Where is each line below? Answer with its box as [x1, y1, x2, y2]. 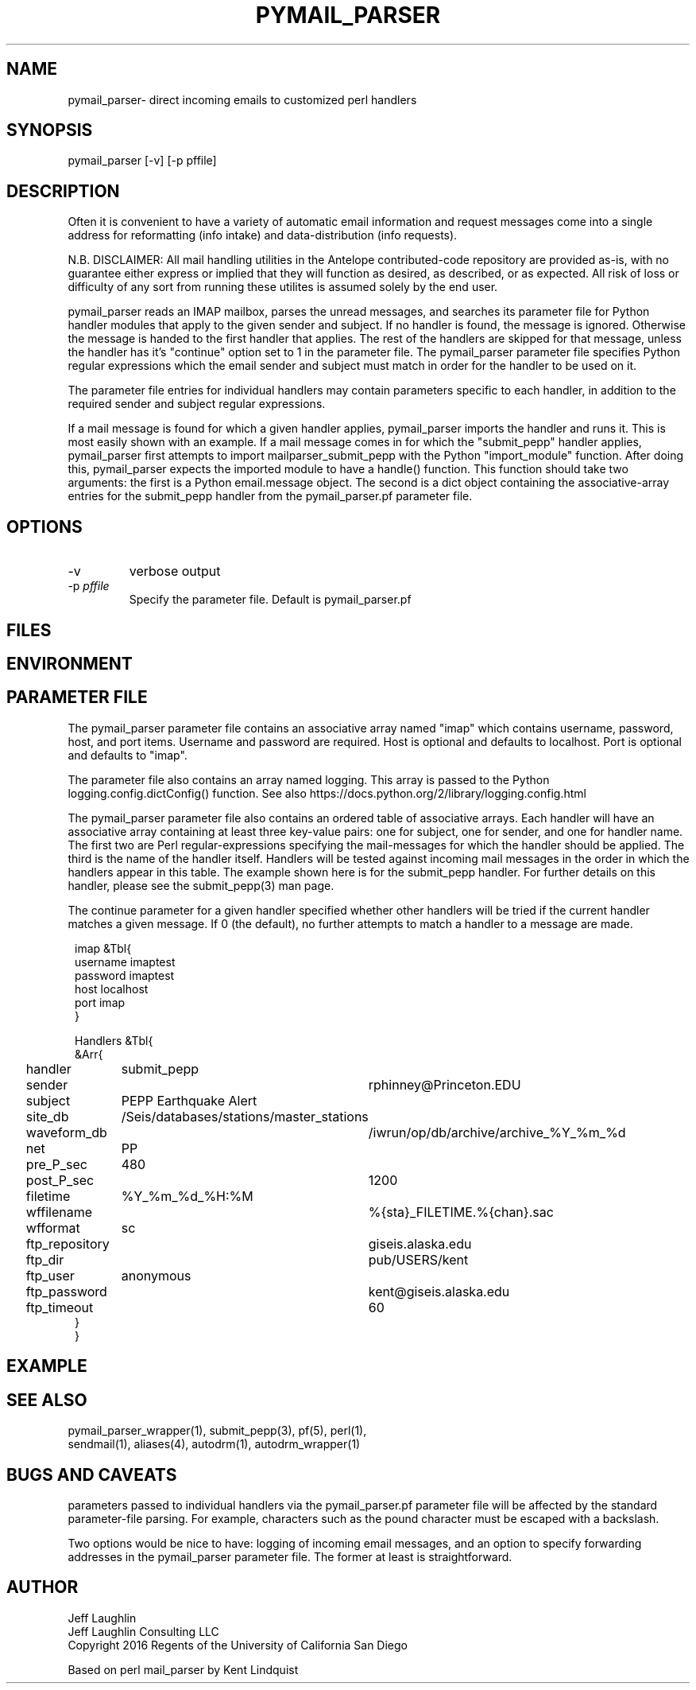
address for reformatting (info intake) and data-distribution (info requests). [68, 228, 458, 243]
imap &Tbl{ [75, 941, 132, 955]
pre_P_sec [25, 1156, 87, 1172]
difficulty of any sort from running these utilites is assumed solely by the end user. [68, 280, 498, 294]
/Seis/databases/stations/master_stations [121, 1108, 369, 1125]
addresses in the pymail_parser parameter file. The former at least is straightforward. [68, 1549, 512, 1564]
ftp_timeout [25, 1299, 94, 1315]
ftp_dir [25, 1251, 64, 1268]
